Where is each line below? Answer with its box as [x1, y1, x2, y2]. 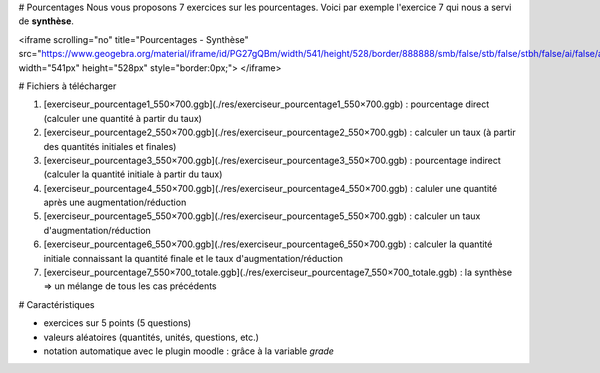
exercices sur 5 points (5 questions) [43, 317, 192, 329]
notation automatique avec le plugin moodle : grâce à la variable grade [43, 345, 335, 357]
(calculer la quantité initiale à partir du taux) [43, 168, 223, 180]
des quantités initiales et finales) [43, 140, 177, 152]
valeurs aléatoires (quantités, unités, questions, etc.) [43, 331, 260, 343]
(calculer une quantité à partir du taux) [43, 112, 202, 124]
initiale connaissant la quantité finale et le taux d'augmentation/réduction [43, 252, 344, 264]
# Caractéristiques [18, 298, 95, 310]
